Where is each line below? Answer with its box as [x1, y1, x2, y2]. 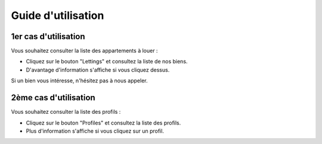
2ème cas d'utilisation [11, 92, 95, 103]
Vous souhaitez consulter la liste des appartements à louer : [11, 47, 158, 55]
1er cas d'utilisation [11, 31, 86, 41]
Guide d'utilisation [11, 9, 104, 22]
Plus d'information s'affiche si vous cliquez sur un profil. [26, 127, 164, 135]
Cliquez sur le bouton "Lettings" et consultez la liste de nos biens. [26, 58, 188, 65]
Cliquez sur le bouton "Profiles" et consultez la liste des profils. [26, 119, 181, 126]
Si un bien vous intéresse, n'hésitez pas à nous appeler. [11, 77, 148, 84]
